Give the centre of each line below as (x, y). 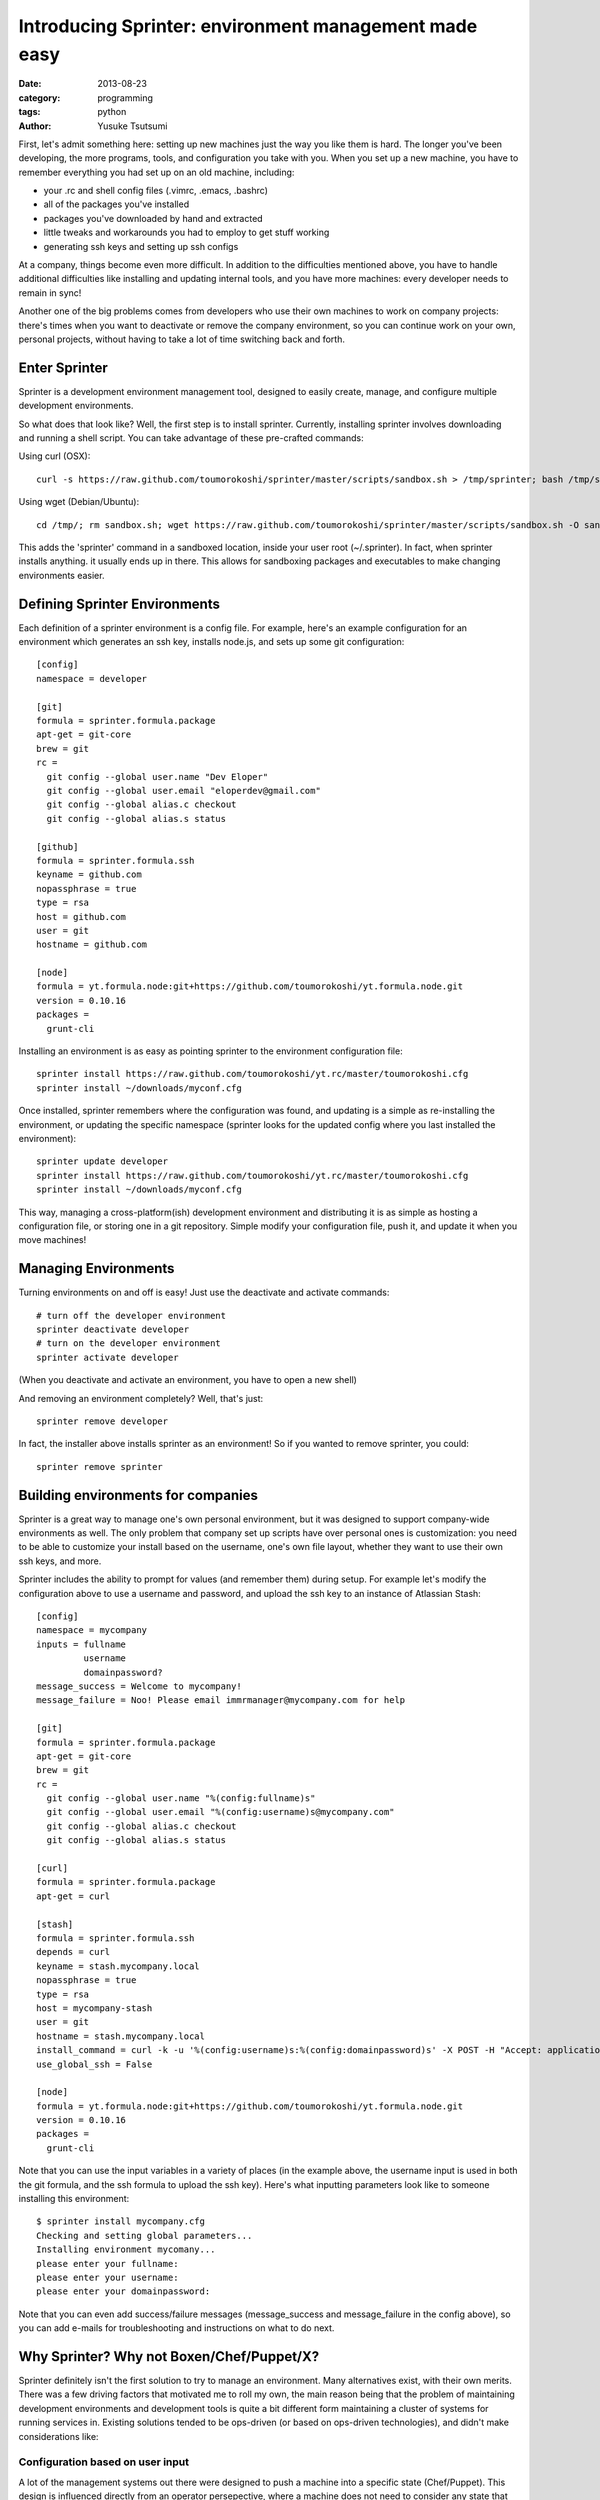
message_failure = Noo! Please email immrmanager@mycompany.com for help (221, 1700)
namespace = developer (92, 678)
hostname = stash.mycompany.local (120, 2036)
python (112, 112)
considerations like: (58, 2436)
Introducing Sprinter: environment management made (248, 26)
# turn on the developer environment (129, 1343)
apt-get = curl (73, 1896)
